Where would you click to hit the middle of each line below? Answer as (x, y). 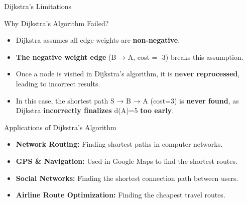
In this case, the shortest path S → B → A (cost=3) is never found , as (127, 100)
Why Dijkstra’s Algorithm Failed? (56, 23)
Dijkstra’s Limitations (38, 6)
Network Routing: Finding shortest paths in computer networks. (119, 144)
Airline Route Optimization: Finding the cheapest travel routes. (120, 195)
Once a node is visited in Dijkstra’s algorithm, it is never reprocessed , (128, 74)
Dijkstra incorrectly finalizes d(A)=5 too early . (95, 110)
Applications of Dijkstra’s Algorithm (60, 127)
